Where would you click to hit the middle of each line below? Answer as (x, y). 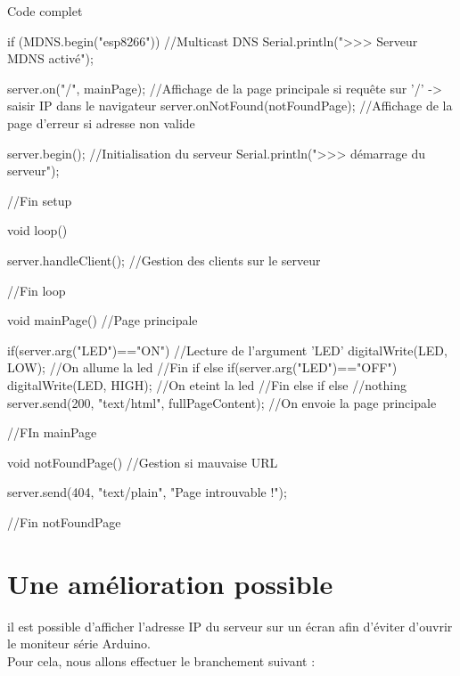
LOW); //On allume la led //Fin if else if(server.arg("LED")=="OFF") (202, 367)
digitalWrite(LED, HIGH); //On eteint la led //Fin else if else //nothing (207, 384)
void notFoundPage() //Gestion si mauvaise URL (143, 462)
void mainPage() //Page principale (103, 320)
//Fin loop (37, 290)
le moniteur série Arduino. (79, 643)
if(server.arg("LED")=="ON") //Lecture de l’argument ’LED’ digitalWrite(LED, (227, 350)
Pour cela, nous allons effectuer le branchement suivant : (161, 660)
